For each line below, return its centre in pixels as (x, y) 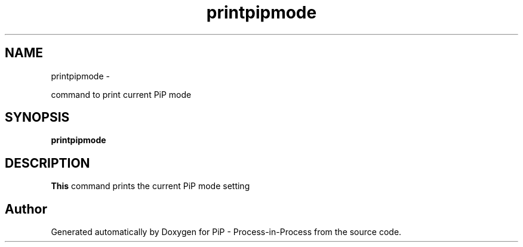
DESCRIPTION (47, 163)
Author (26, 209)
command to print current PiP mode (121, 94)
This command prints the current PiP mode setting (150, 186)
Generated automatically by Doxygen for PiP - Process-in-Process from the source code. (226, 232)
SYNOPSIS (37, 118)
